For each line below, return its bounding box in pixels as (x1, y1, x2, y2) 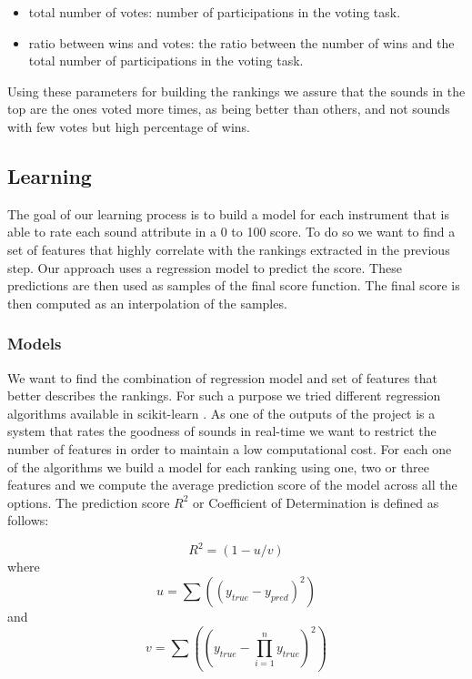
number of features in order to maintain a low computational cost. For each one (7, 439, 452, 458)
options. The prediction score (7, 492, 170, 512)
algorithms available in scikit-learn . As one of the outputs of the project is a (7, 403, 436, 422)
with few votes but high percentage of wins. (7, 117, 250, 136)
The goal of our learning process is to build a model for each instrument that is (7, 204, 449, 223)
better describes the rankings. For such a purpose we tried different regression (7, 386, 441, 405)
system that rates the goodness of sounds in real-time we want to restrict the (7, 421, 437, 441)
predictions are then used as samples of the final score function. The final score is (7, 276, 460, 295)
